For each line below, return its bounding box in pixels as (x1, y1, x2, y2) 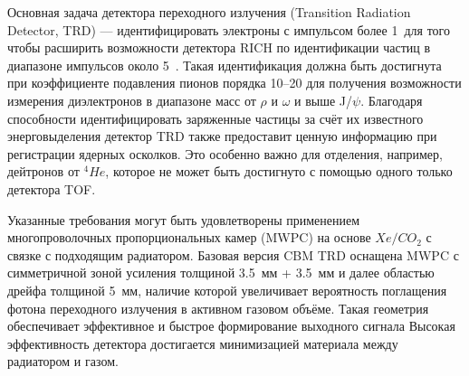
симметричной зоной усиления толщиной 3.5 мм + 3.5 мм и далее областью (7, 263, 435, 282)
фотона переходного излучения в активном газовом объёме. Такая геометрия (7, 298, 429, 317)
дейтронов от (7, 162, 80, 181)
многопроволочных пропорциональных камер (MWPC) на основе (7, 228, 371, 247)
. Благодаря (360, 90, 423, 109)
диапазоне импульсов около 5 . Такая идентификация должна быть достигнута (7, 55, 442, 74)
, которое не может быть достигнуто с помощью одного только (105, 162, 453, 181)
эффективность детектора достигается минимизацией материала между (7, 334, 398, 352)
